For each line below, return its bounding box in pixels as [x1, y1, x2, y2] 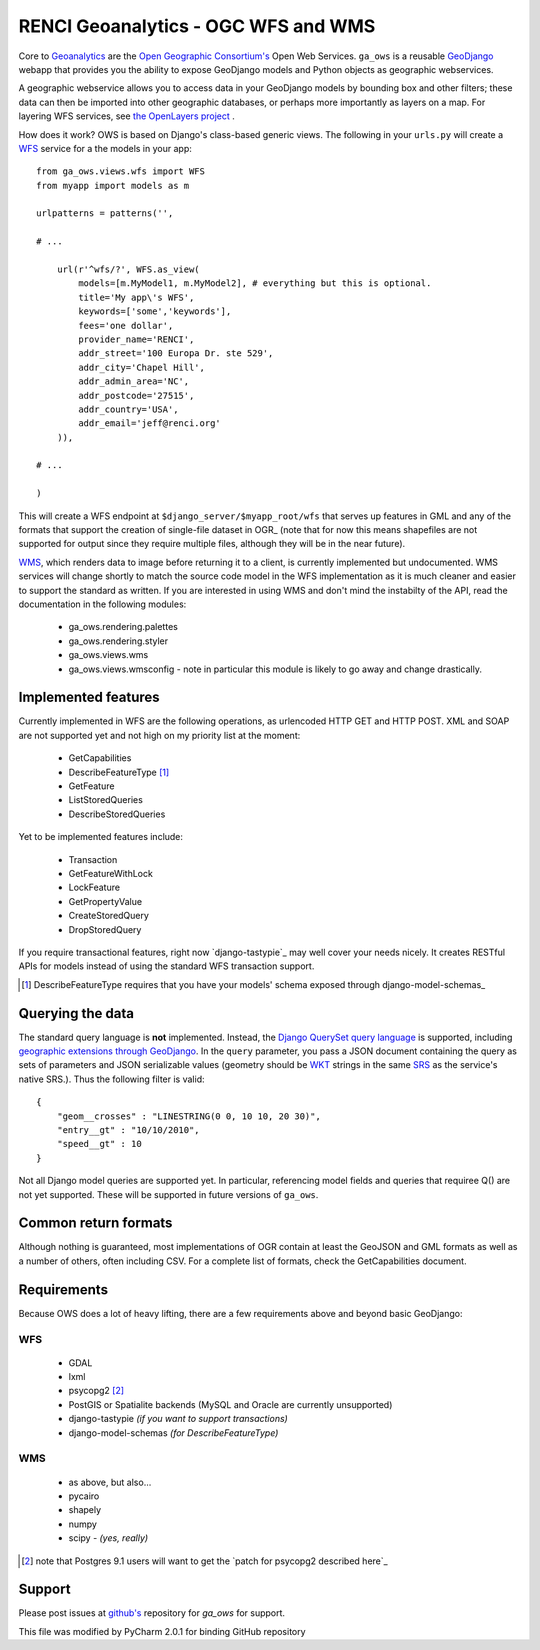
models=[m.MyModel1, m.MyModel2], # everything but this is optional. [78, 278, 432, 289]
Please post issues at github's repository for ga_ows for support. [18, 1607, 285, 1619]
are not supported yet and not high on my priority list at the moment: [18, 729, 301, 741]
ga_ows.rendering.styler [68, 635, 169, 647]
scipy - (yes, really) [68, 1532, 149, 1544]
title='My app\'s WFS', [78, 291, 195, 303]
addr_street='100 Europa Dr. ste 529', [78, 348, 274, 359]
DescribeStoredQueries [68, 808, 166, 820]
